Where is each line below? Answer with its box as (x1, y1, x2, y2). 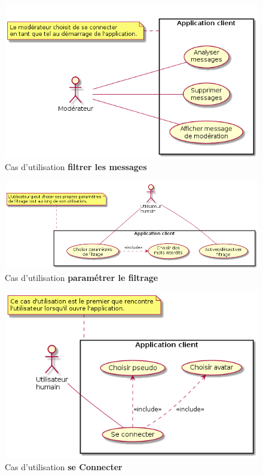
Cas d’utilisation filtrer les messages (5, 161, 147, 173)
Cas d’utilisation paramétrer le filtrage (5, 271, 158, 283)
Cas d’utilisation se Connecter (5, 460, 123, 473)
